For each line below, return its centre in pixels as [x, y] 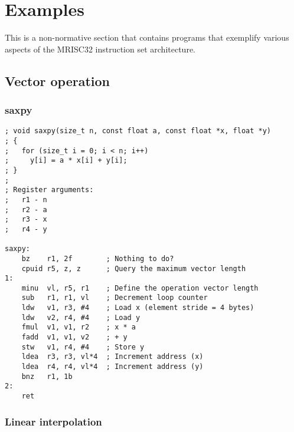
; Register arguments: [49, 190]
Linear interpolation [53, 421]
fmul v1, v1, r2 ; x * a [79, 327]
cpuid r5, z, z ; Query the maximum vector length [134, 268]
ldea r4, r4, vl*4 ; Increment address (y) [112, 367]
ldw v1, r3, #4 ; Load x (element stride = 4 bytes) [138, 308]
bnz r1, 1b [47, 376]
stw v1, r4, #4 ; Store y [83, 347]
